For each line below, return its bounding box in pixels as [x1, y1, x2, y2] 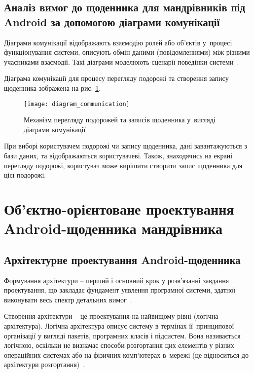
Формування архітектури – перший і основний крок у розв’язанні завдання [4, 275, 229, 285]
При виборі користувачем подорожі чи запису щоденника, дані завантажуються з [4, 141, 247, 151]
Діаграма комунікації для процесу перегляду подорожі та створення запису [4, 73, 229, 83]
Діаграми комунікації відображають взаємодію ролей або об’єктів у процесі [4, 37, 232, 47]
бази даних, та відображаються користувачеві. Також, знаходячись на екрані [4, 150, 233, 160]
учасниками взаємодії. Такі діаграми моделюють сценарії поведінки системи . [4, 56, 239, 67]
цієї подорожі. [4, 170, 46, 180]
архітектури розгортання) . [4, 359, 85, 370]
